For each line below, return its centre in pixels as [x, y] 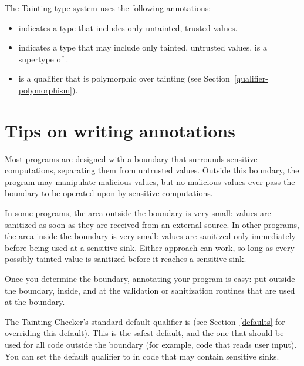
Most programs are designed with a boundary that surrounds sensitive [131, 158]
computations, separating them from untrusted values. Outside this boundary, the [152, 170]
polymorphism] [45, 90]
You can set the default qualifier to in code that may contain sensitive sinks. [142, 356]
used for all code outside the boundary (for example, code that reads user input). [151, 344]
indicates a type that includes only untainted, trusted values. [128, 27]
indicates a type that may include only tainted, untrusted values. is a [143, 47]
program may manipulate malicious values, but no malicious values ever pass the [150, 181]
